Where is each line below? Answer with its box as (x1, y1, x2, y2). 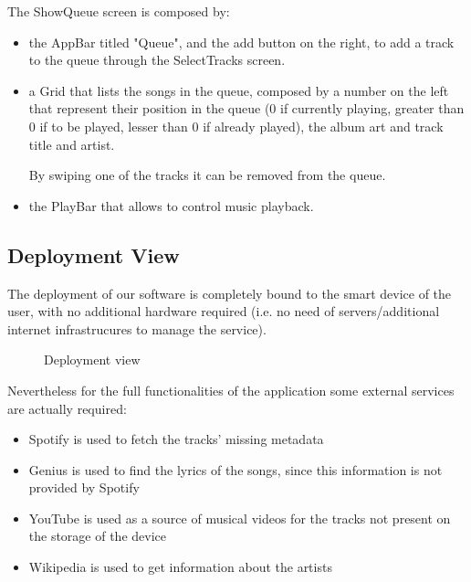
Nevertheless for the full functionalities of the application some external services (7, 380, 455, 399)
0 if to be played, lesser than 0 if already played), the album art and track (28, 116, 444, 135)
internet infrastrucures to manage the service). (7, 319, 267, 338)
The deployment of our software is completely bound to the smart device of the (7, 283, 452, 302)
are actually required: (7, 398, 127, 418)
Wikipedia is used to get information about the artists (28, 557, 332, 577)
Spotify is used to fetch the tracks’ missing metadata (28, 429, 324, 449)
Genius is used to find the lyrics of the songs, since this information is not (28, 460, 443, 479)
